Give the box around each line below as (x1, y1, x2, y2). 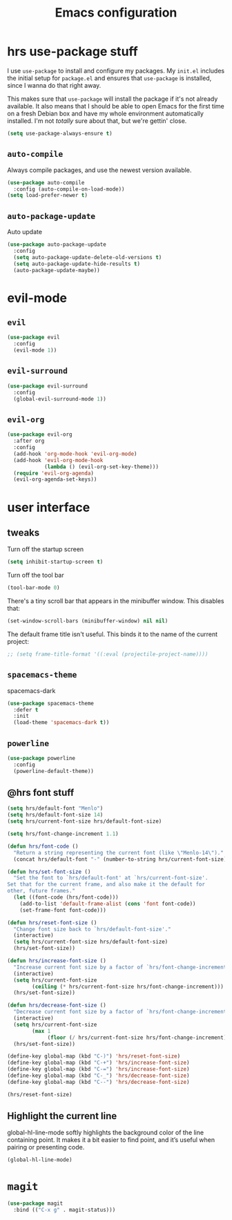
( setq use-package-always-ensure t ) (7, 130, 113, 137)
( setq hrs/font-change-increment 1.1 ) (7, 830, 119, 837)
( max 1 (32, 1027, 51, 1034)
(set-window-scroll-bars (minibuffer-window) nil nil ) (7, 618, 168, 625)
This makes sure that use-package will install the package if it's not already (7, 95, 218, 103)
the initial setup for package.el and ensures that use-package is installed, (7, 74, 212, 82)
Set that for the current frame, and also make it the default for (7, 881, 206, 888)
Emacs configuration (55, 5, 177, 21)
